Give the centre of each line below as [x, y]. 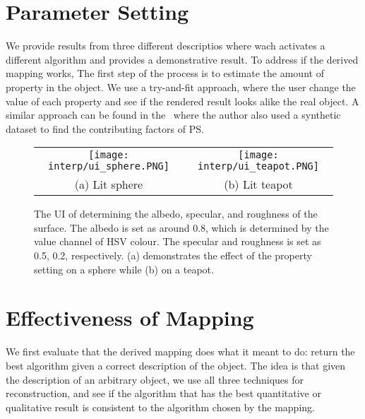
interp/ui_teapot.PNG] [258, 166]
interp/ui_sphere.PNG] [109, 166]
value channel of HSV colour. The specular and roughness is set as [178, 241]
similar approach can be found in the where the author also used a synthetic [173, 115]
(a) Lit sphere [109, 184]
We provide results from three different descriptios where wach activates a [166, 46]
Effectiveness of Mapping [130, 318]
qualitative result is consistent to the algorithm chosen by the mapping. [160, 407]
